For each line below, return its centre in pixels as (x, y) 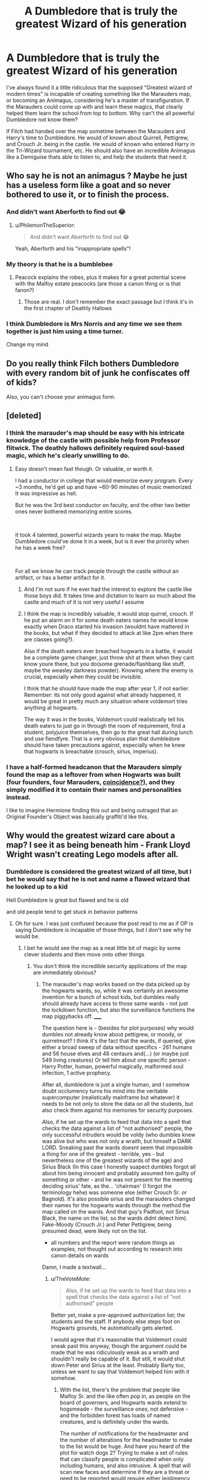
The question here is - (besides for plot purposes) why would (118, 1028)
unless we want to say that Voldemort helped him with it (120, 1371)
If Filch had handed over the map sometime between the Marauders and (96, 131)
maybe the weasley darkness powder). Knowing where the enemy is (109, 670)
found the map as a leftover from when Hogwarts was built (93, 774)
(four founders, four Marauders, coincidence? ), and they (91, 782)
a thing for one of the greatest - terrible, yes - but (103, 1153)
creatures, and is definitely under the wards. (115, 1421)
